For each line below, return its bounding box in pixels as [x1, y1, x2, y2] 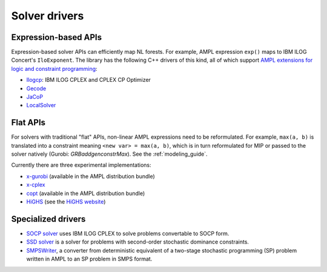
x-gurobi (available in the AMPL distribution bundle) [26, 173, 156, 180]
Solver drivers [11, 9, 84, 22]
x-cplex [26, 181, 45, 188]
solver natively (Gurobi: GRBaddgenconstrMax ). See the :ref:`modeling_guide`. [11, 150, 208, 158]
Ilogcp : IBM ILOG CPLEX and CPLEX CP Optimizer [26, 76, 151, 84]
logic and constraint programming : [11, 65, 97, 72]
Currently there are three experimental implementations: [11, 161, 151, 169]
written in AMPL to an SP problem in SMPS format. [26, 255, 153, 263]
